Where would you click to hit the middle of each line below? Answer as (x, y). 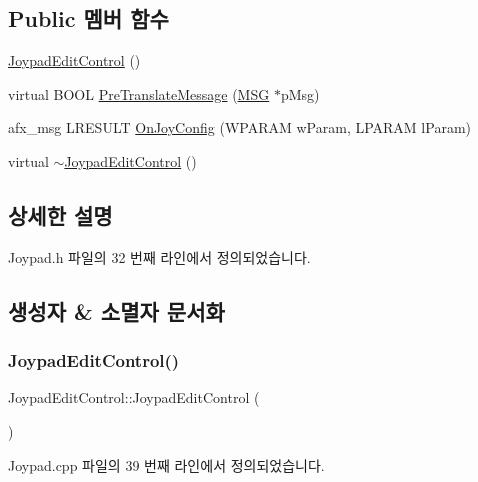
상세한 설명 (60, 214)
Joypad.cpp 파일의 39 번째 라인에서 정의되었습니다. (166, 464)
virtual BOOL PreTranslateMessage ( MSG (139, 93)
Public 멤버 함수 (88, 18)
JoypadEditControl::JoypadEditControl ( (134, 397)
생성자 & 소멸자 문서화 (116, 310)
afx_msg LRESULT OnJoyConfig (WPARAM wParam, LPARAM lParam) (239, 127)
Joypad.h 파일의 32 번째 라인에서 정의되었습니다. (159, 256)
